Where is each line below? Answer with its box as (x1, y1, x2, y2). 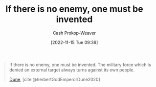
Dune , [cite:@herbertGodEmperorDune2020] (9, 76, 101, 82)
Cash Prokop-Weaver (52, 30, 96, 36)
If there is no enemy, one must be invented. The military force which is (9, 62, 151, 67)
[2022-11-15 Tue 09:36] (50, 39, 98, 45)
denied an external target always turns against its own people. (9, 67, 135, 73)
